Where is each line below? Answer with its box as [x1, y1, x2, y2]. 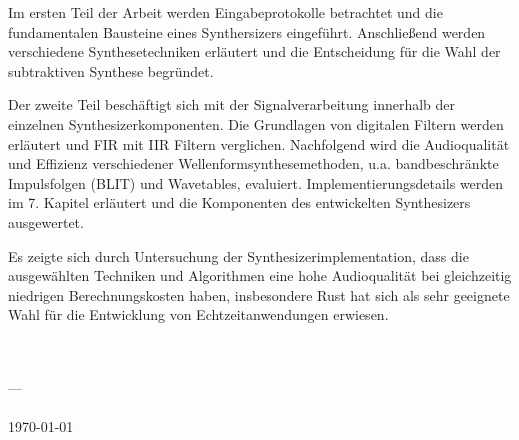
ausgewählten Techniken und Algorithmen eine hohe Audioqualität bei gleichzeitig [8, 265, 512, 286]
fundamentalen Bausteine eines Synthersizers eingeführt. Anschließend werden [8, 21, 486, 42]
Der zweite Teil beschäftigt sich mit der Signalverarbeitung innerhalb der [8, 94, 456, 115]
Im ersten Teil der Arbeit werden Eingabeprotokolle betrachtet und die [8, 2, 443, 22]
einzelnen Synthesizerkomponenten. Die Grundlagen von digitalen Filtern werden [8, 113, 504, 134]
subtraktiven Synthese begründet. [8, 60, 214, 81]
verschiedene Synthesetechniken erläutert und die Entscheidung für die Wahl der [8, 41, 501, 62]
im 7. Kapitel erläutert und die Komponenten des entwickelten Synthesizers [8, 192, 471, 213]
